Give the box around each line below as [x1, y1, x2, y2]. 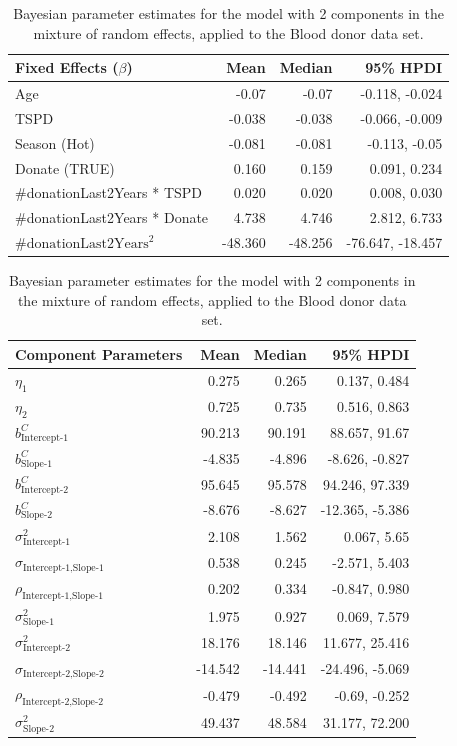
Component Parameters [15, 343, 183, 364]
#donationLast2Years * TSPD [15, 182, 203, 203]
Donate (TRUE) [15, 157, 115, 178]
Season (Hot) [15, 132, 95, 153]
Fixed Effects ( [15, 57, 119, 78]
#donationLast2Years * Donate [15, 207, 209, 228]
